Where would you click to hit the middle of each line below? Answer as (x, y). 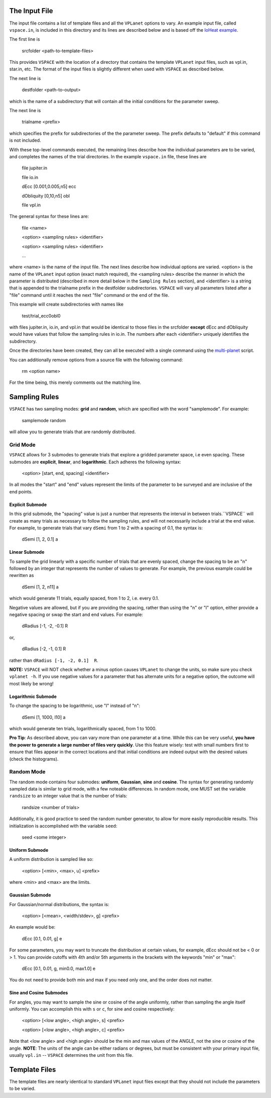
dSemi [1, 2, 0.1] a (40, 539)
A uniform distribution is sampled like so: (51, 859)
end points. (21, 491)
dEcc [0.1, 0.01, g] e (42, 938)
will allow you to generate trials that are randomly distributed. (73, 432)
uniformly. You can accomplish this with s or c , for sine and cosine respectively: (92, 1009)
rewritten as (22, 575)
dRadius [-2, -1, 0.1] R (44, 649)
